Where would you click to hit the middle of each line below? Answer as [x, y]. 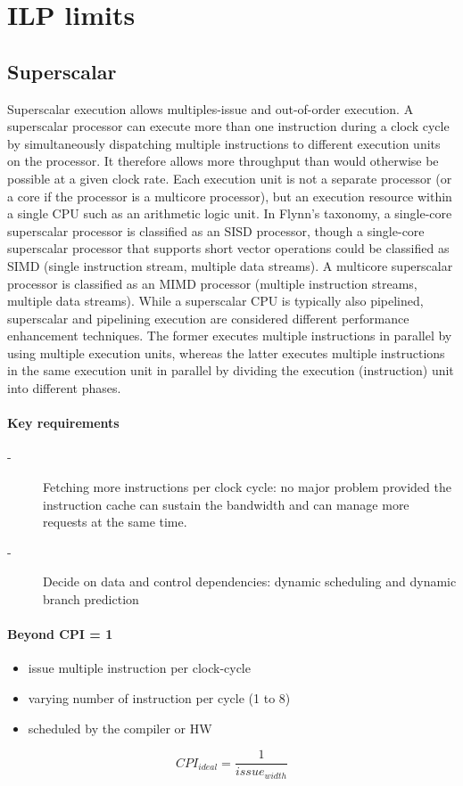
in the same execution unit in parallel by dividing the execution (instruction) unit [231, 370]
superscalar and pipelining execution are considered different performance [208, 318]
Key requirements [63, 423]
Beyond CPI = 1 [60, 634]
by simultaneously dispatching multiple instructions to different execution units [224, 143]
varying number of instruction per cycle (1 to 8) [159, 698]
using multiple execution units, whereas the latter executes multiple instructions [226, 352]
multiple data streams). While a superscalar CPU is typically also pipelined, [215, 301]
